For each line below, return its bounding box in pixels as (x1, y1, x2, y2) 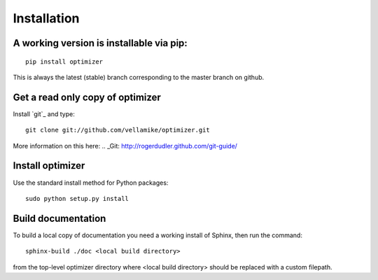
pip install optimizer (25, 57, 104, 66)
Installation (13, 10, 80, 26)
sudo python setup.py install (25, 195, 129, 202)
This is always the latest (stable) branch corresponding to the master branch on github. (13, 73, 265, 81)
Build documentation (13, 212, 106, 224)
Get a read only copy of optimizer (13, 91, 161, 103)
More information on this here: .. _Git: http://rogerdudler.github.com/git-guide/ (13, 141, 238, 150)
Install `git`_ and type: (13, 109, 75, 118)
